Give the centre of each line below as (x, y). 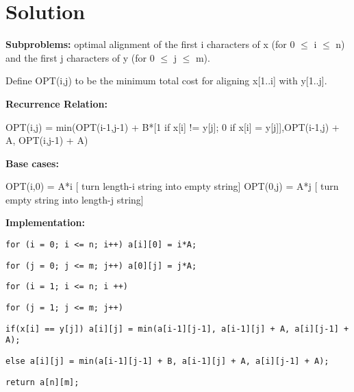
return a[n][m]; (42, 382)
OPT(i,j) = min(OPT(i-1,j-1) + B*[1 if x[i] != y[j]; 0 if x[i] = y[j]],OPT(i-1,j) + (173, 126)
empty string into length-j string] (75, 199)
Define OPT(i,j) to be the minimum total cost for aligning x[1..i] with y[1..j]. (166, 81)
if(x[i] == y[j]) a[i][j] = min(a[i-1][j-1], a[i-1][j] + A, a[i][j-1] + (177, 329)
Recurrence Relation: (56, 103)
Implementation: (45, 222)
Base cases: (32, 163)
